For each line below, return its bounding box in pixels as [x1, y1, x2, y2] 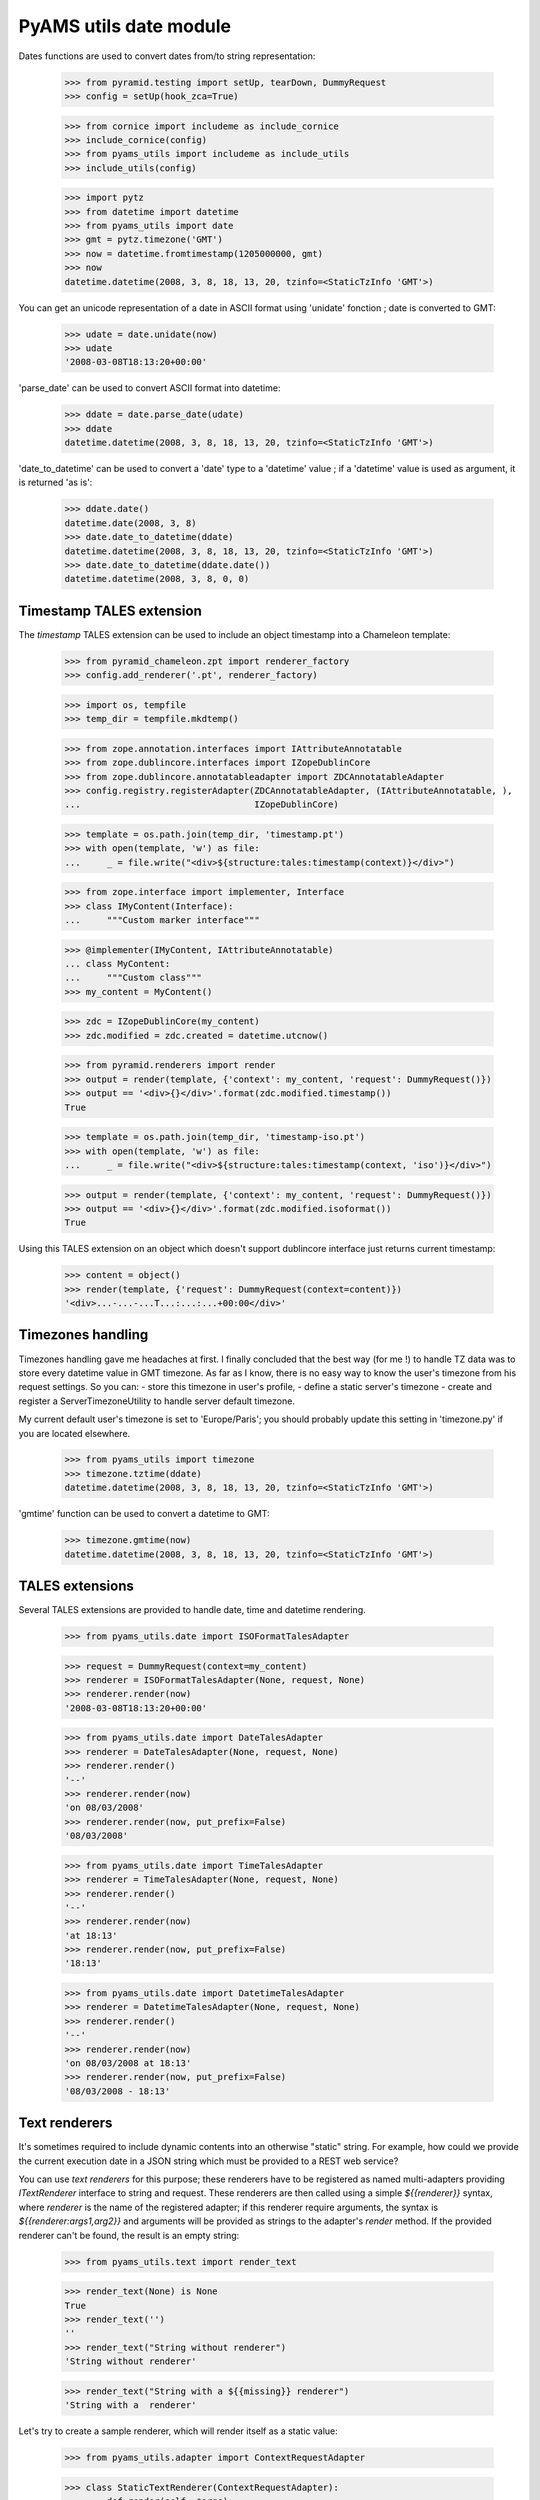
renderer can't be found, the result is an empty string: [18, 2229, 240, 2241]
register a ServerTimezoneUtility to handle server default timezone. [18, 1395, 295, 1407]
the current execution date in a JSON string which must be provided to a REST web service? [18, 2155, 399, 2167]
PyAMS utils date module [18, 15, 232, 37]
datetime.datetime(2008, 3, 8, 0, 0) [64, 573, 250, 585]
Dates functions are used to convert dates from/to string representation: [18, 50, 316, 62]
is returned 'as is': [18, 476, 93, 489]
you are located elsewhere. [18, 1427, 131, 1439]
